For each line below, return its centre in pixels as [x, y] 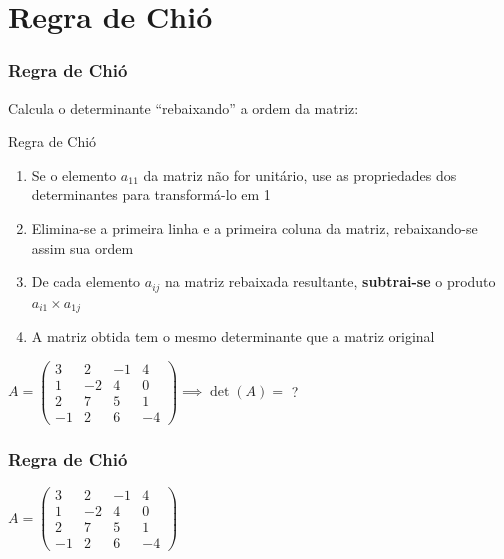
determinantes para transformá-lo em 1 [151, 194]
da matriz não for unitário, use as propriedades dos [300, 174]
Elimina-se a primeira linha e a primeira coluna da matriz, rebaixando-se [254, 227]
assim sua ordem [82, 247]
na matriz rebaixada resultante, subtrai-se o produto [330, 281]
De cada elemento [86, 281]
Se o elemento [74, 174]
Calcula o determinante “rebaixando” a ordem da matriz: [183, 107]
